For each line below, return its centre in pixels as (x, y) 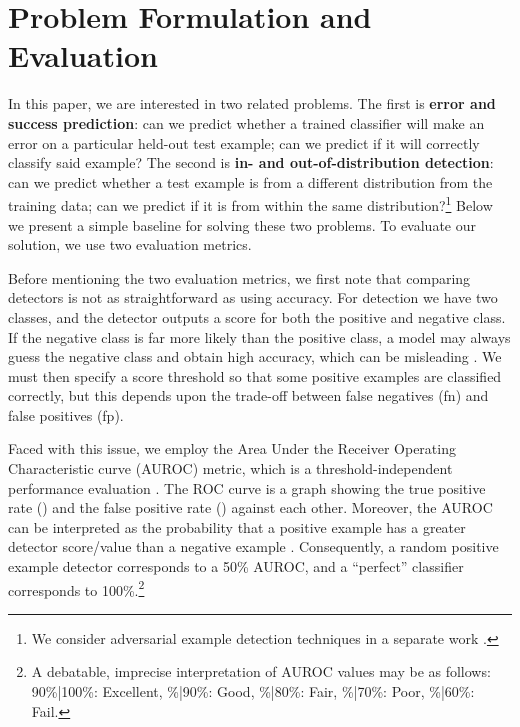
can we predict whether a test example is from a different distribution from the (250, 181)
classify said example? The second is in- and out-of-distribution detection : (251, 162)
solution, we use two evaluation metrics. (130, 244)
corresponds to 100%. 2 (76, 588)
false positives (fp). (66, 414)
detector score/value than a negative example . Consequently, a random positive (253, 546)
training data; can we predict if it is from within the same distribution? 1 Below (250, 203)
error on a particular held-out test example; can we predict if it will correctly (244, 142)
